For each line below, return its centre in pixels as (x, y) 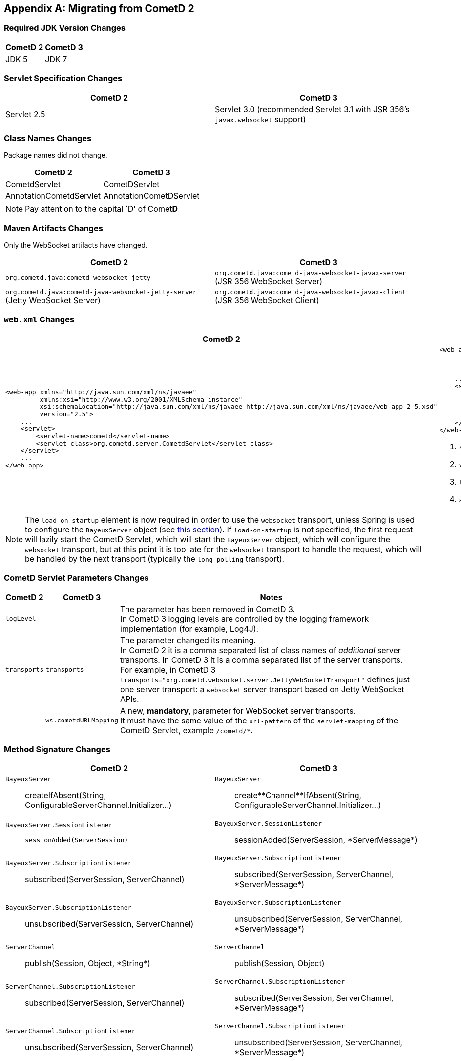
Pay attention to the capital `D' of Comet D (102, 209)
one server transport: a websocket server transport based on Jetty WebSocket (262, 689)
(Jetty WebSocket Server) (53, 301)
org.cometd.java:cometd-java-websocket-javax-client (311, 292)
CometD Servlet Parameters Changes (76, 578)
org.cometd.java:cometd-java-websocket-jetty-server (101, 292)
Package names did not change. (56, 155)
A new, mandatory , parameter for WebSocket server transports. (238, 711)
